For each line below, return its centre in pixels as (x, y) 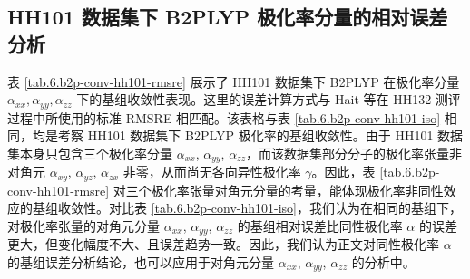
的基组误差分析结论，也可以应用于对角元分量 (141, 261)
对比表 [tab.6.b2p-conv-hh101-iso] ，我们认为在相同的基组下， (285, 208)
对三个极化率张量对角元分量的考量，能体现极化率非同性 (278, 190)
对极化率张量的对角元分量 (83, 225)
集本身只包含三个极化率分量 (90, 153)
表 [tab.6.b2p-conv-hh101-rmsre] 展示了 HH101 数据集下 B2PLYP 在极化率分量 (234, 81)
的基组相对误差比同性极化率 (320, 225)
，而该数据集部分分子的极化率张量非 (354, 153)
